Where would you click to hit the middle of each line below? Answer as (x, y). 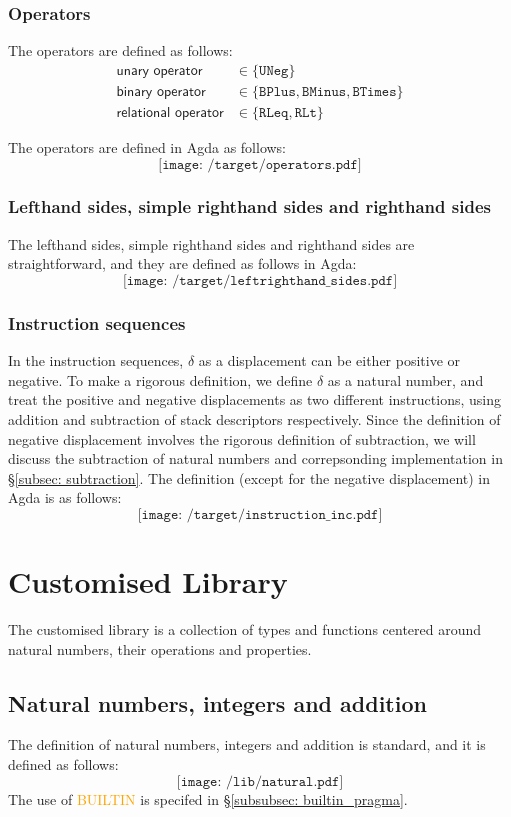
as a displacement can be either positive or (329, 360)
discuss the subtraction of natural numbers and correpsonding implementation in (255, 458)
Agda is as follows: (65, 497)
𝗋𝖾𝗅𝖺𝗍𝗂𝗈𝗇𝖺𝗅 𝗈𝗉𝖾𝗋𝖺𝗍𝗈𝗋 (170, 112)
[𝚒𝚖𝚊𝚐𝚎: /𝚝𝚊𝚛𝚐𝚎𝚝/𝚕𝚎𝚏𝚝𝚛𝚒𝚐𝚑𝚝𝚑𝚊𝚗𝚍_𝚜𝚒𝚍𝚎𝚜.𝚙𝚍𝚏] (260, 280)
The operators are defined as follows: (120, 50)
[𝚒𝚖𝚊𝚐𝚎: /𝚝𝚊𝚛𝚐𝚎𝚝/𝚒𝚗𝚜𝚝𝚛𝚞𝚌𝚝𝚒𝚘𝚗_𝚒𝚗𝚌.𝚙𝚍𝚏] (260, 514)
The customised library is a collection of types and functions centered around (245, 629)
